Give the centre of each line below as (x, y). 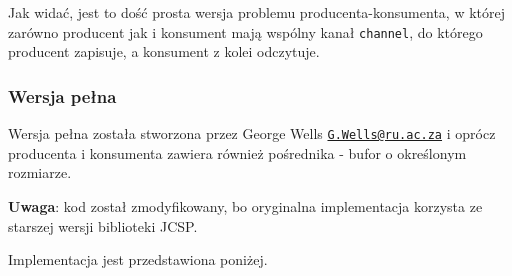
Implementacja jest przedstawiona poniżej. (138, 259)
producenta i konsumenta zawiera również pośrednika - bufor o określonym (237, 152)
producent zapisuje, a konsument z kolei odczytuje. (164, 51)
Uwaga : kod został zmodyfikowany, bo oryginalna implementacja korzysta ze (245, 205)
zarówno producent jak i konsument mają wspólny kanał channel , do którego (245, 31)
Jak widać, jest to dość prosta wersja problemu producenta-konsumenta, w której (256, 12)
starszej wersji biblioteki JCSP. (103, 225)
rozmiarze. (40, 172)
